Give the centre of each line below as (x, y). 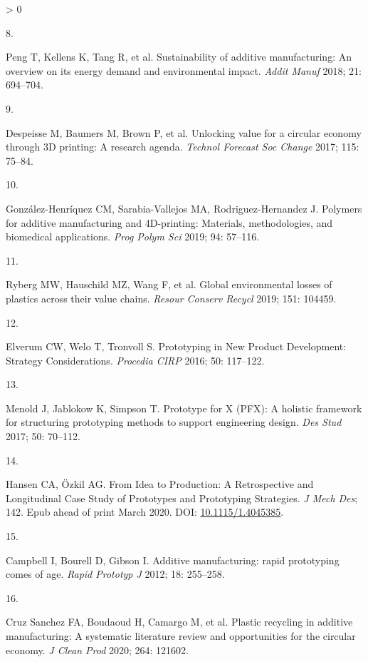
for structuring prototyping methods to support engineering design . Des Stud (174, 422)
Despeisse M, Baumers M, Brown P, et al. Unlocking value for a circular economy (184, 132)
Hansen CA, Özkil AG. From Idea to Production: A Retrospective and (160, 484)
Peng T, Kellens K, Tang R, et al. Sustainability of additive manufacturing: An (179, 57)
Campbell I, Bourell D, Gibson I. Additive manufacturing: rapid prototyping (173, 560)
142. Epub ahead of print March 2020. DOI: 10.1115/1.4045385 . (145, 512)
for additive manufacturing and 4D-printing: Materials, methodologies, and (169, 222)
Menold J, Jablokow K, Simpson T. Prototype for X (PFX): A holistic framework (184, 408)
